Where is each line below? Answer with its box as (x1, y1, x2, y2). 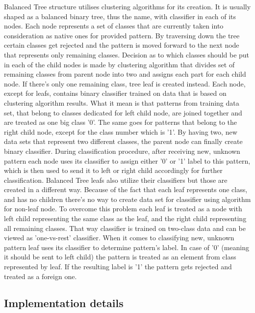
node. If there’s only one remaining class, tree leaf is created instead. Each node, (4, 78, 246, 88)
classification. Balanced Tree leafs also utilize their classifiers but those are (4, 174, 228, 185)
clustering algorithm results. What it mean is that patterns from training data (4, 97, 239, 108)
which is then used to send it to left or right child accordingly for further (4, 165, 223, 175)
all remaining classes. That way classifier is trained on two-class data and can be (4, 223, 246, 233)
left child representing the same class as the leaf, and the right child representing (4, 213, 247, 224)
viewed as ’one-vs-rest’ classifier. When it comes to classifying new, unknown (4, 232, 234, 243)
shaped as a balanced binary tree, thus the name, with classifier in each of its (4, 11, 236, 21)
